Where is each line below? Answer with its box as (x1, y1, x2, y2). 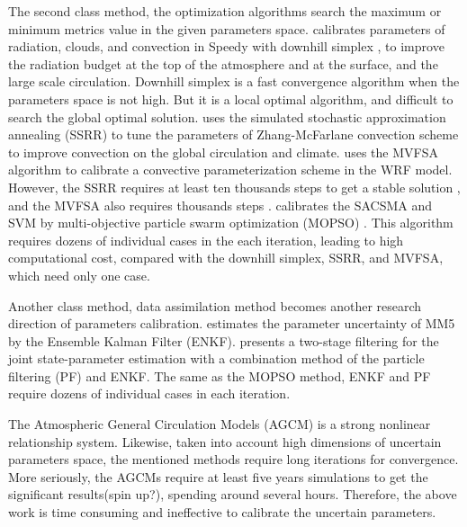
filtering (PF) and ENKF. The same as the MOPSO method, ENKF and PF (8, 366, 431, 385)
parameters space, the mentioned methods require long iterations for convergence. (8, 450, 459, 469)
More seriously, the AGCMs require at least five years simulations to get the (8, 467, 428, 486)
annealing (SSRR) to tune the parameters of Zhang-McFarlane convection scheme (8, 125, 459, 144)
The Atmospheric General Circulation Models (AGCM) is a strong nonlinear (8, 415, 431, 433)
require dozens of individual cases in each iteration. (8, 384, 291, 403)
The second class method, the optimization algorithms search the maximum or (8, 2, 442, 20)
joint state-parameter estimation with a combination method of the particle (8, 349, 425, 368)
